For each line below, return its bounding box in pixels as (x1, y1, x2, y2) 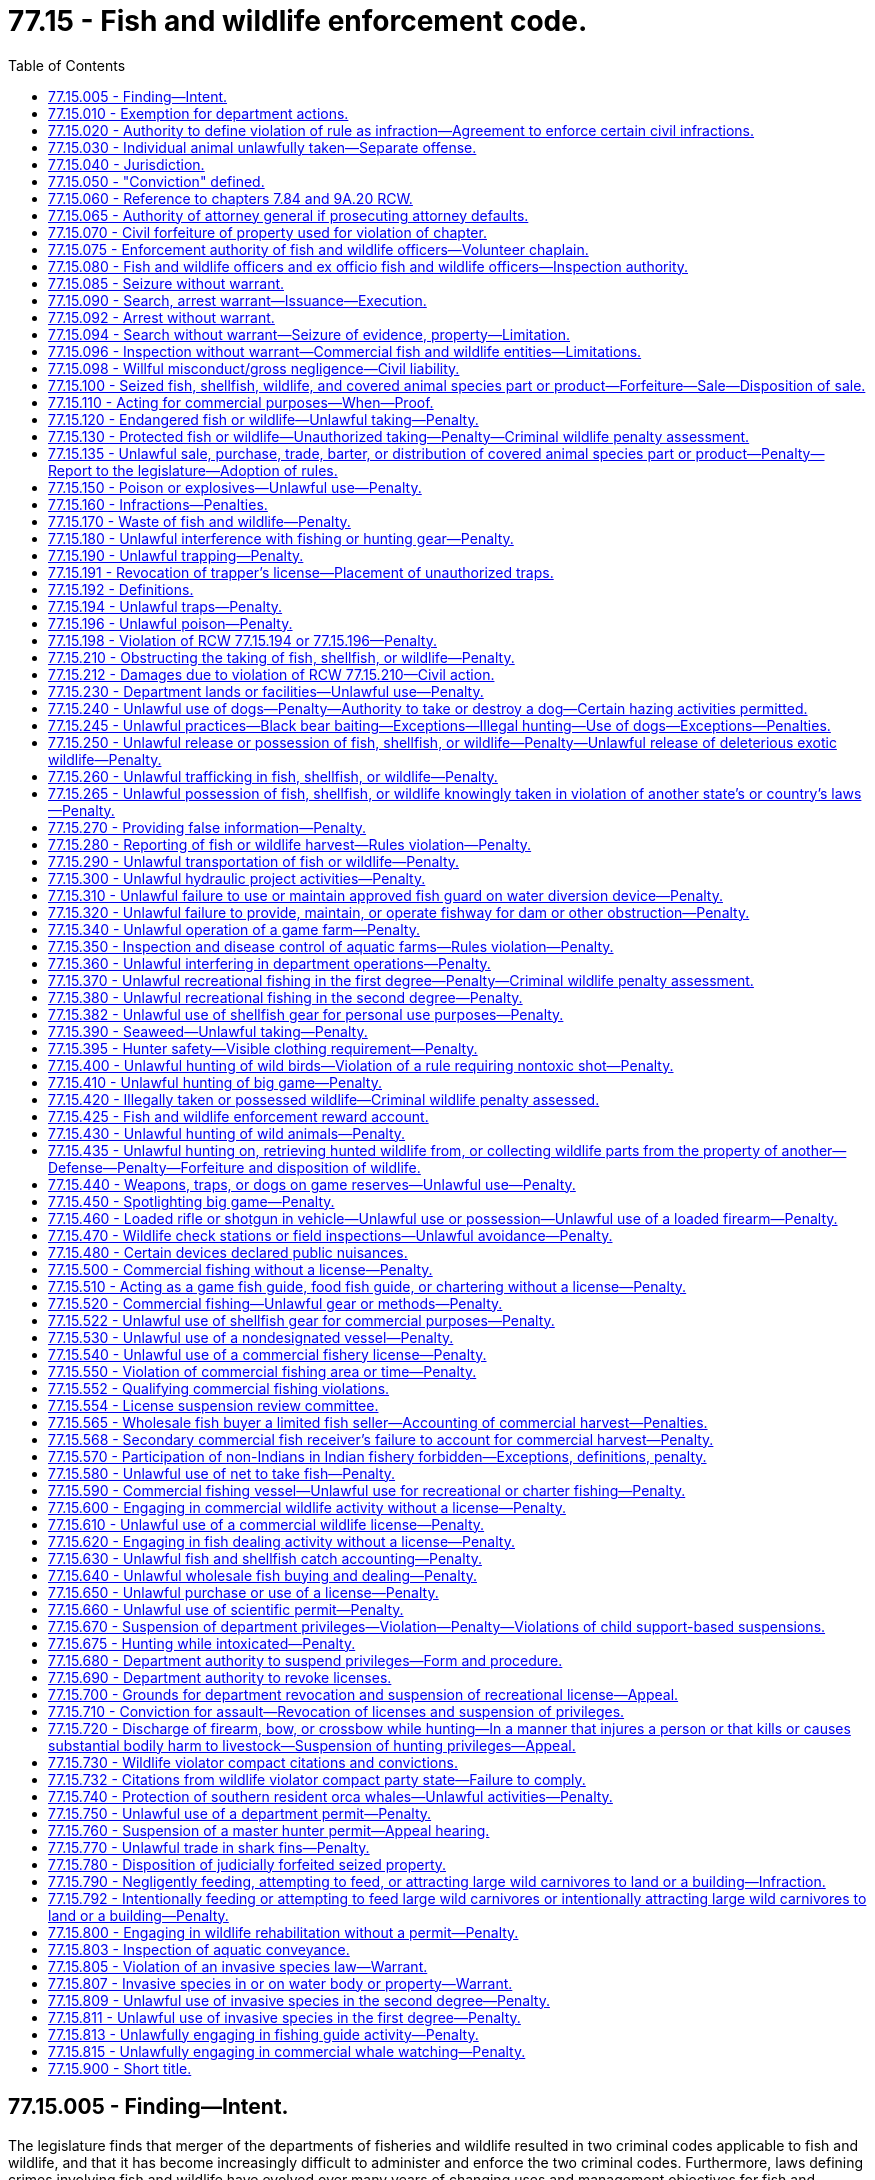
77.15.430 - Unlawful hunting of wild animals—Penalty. (48, 1124, 406, 1142)
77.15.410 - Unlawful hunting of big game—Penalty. (48, 1073, 383, 1091)
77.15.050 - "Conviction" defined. (48, 172, 265, 190)
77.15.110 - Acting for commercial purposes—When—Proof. (48, 393, 434, 411)
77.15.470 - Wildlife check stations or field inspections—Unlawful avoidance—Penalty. (48, 1226, 613, 1244)
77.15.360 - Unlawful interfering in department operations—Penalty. (48, 954, 491, 972)
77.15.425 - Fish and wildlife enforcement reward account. (48, 1107, 429, 1125)
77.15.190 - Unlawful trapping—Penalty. (48, 546, 304, 564)
